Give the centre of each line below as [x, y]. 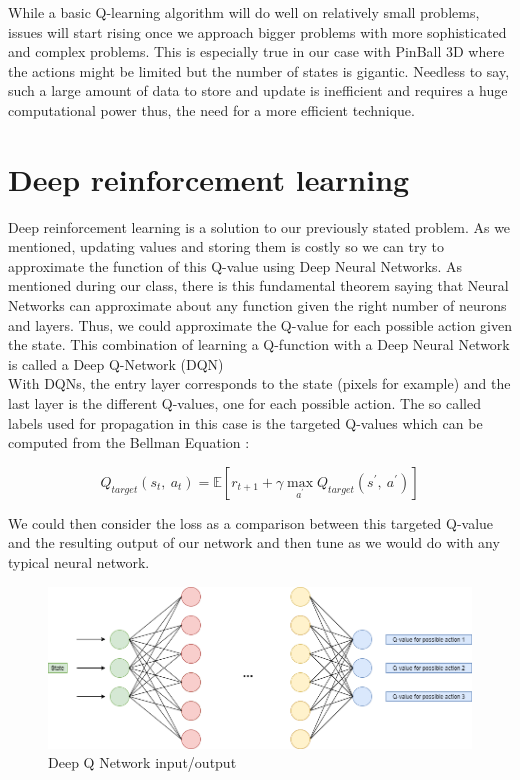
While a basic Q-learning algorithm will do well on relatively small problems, [244, 12]
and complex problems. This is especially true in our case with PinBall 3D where [256, 51]
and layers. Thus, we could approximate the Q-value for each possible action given [260, 324]
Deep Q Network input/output [142, 762]
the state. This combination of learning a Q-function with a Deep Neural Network [259, 344]
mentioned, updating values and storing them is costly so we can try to [226, 246]
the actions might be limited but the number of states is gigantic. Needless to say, [259, 70]
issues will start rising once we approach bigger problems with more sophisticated [257, 31]
